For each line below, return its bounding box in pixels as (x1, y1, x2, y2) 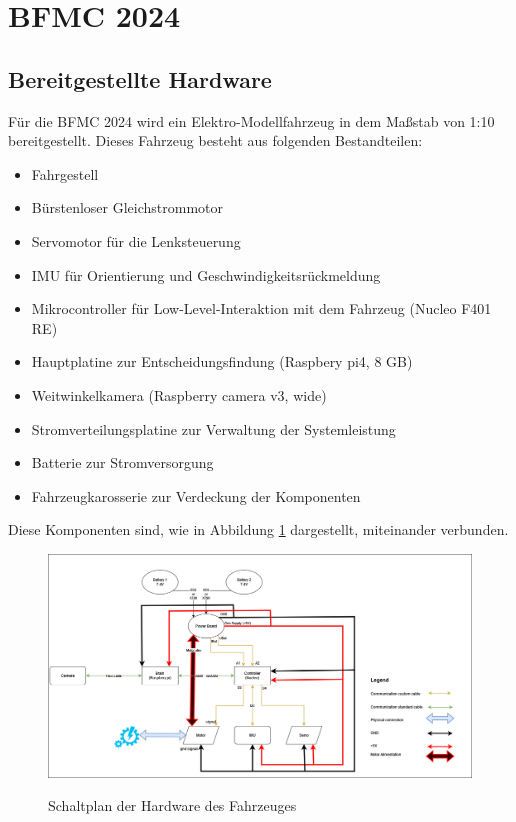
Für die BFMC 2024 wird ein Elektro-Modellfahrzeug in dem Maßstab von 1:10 (8, 110, 495, 131)
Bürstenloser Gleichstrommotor (31, 197, 224, 218)
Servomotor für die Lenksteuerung (31, 230, 241, 251)
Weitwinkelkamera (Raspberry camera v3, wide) (31, 384, 327, 405)
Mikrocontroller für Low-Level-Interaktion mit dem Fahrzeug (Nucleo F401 (31, 298, 492, 319)
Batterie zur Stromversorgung (31, 452, 214, 473)
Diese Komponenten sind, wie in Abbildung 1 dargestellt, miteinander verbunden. (8, 519, 509, 540)
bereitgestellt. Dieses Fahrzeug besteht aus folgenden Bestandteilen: (8, 130, 423, 151)
